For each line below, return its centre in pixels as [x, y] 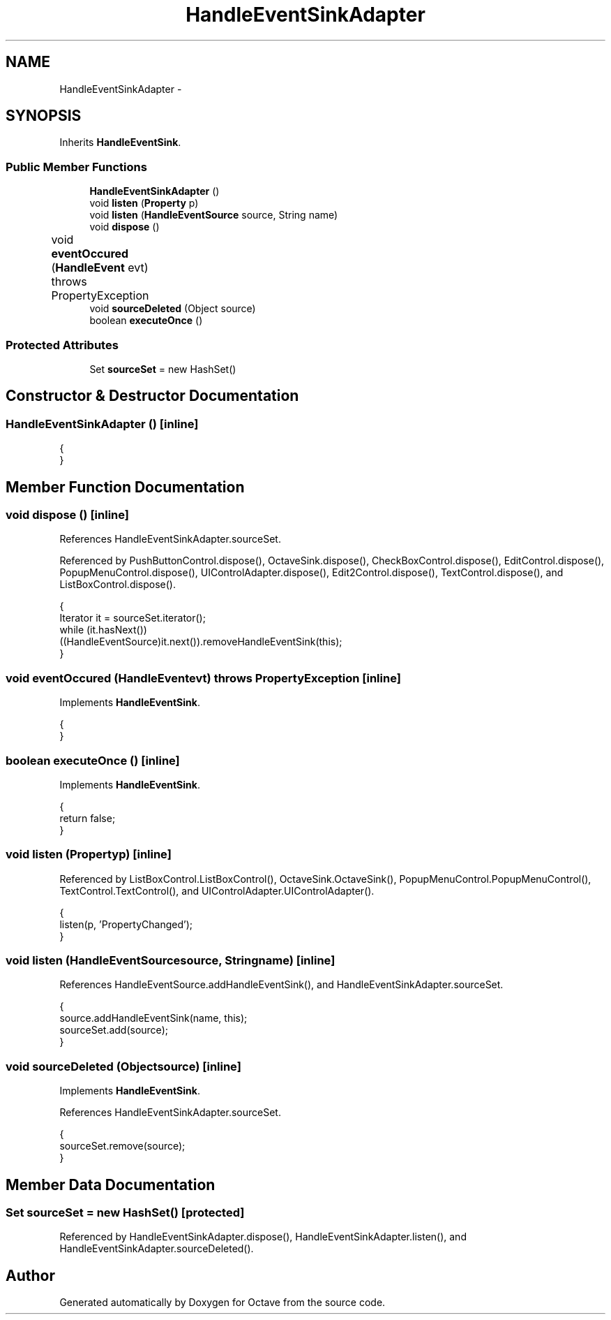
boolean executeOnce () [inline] [93, 760]
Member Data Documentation [111, 1185]
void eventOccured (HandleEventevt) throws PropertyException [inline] [203, 678]
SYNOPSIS [44, 116]
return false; [88, 818]
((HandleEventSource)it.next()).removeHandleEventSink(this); [201, 642]
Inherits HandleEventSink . [120, 142]
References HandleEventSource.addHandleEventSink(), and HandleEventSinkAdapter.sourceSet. [281, 985]
